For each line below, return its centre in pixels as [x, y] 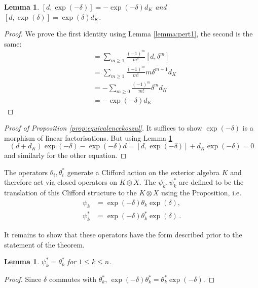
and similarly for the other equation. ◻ [65, 155]
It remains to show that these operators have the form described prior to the [123, 235]
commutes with [72, 279]
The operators [26, 172]
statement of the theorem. [44, 244]
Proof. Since [23, 279]
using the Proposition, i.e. [201, 193]
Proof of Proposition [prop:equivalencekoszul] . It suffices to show [103, 128]
